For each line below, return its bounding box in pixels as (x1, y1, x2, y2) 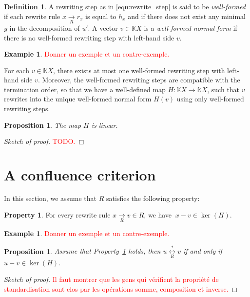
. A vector (88, 22, 118, 33)
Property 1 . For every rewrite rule (4, 209, 111, 219)
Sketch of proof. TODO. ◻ (4, 136, 84, 146)
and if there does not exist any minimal (128, 11, 246, 21)
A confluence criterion (4, 165, 156, 185)
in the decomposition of (9, 22, 80, 33)
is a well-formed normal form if (144, 22, 237, 33)
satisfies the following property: (106, 193, 200, 203)
